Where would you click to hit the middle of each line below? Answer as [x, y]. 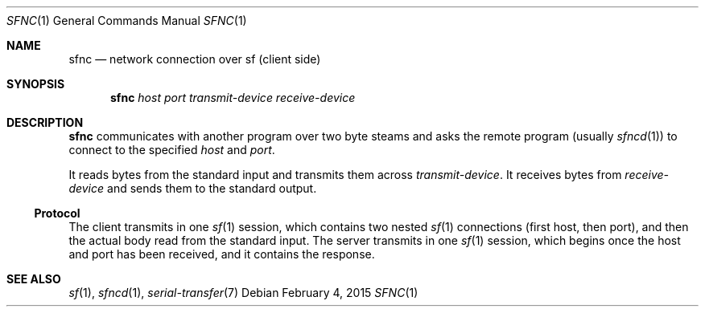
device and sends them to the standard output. [193, 188]
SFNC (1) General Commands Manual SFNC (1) [127, 20]
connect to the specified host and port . [172, 150]
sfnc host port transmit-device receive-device [233, 98]
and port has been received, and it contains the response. [222, 254]
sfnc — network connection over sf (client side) [195, 59]
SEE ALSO [34, 279]
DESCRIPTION [45, 122]
